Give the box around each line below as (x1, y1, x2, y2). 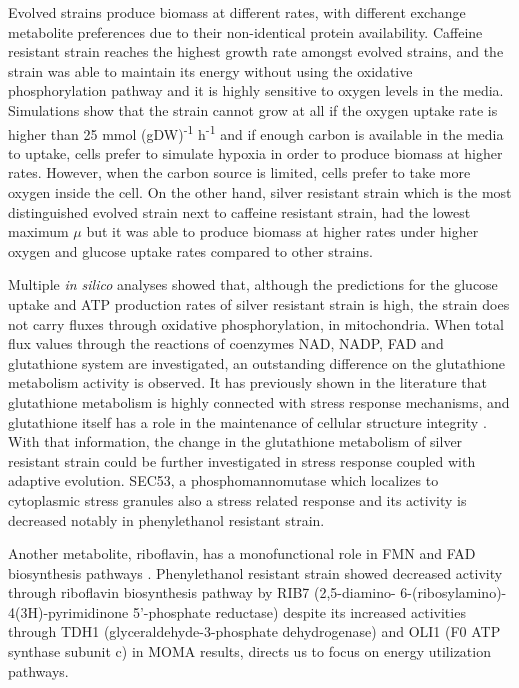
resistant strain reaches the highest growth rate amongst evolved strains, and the (8, 41, 504, 62)
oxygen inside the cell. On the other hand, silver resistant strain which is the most (8, 182, 512, 202)
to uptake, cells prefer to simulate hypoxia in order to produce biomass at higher (8, 142, 503, 163)
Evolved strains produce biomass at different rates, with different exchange (8, 2, 466, 22)
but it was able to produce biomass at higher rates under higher (86, 221, 479, 242)
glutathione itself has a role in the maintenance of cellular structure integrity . (8, 411, 487, 432)
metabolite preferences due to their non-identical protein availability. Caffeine (8, 21, 483, 42)
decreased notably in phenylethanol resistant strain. (8, 509, 325, 530)
